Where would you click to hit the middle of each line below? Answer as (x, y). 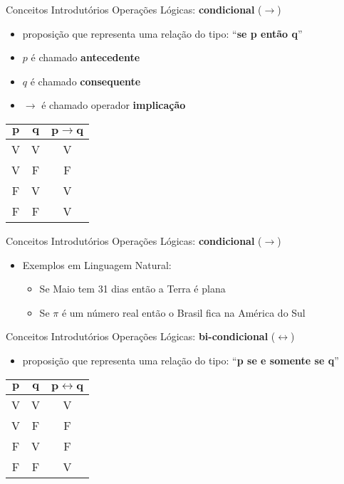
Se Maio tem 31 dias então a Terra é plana (132, 289)
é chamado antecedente (85, 57)
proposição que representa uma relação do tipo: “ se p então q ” (162, 33)
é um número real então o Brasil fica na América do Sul (183, 312)
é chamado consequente (85, 81)
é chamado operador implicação (114, 105)
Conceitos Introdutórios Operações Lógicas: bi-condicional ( (141, 336)
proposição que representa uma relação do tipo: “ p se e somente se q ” (181, 360)
